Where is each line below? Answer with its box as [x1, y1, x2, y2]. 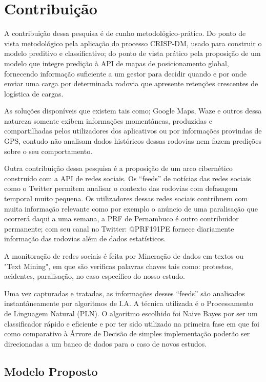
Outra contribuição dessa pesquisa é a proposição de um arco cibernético [4, 163, 233, 174]
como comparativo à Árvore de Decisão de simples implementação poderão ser [4, 328, 250, 339]
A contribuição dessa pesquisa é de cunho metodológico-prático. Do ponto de [4, 28, 246, 39]
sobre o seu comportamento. [4, 145, 93, 156]
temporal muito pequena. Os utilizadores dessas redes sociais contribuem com [4, 193, 248, 204]
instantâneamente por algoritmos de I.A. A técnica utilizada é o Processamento [4, 298, 253, 309]
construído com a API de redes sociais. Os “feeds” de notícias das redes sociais [4, 173, 251, 183]
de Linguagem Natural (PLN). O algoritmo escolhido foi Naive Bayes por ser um [4, 308, 258, 318]
